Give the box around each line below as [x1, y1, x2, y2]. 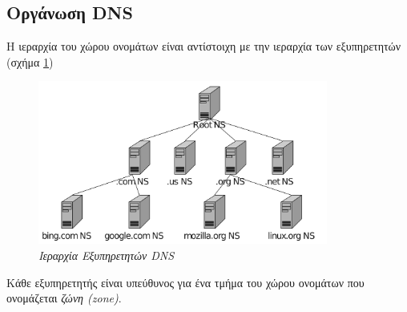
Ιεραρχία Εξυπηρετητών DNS [38, 247, 175, 264]
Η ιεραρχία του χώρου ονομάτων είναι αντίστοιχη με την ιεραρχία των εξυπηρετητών [6, 38, 401, 55]
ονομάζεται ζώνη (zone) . [6, 290, 122, 306]
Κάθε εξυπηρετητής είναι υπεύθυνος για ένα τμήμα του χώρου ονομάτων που [6, 274, 365, 290]
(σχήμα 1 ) [6, 53, 54, 70]
